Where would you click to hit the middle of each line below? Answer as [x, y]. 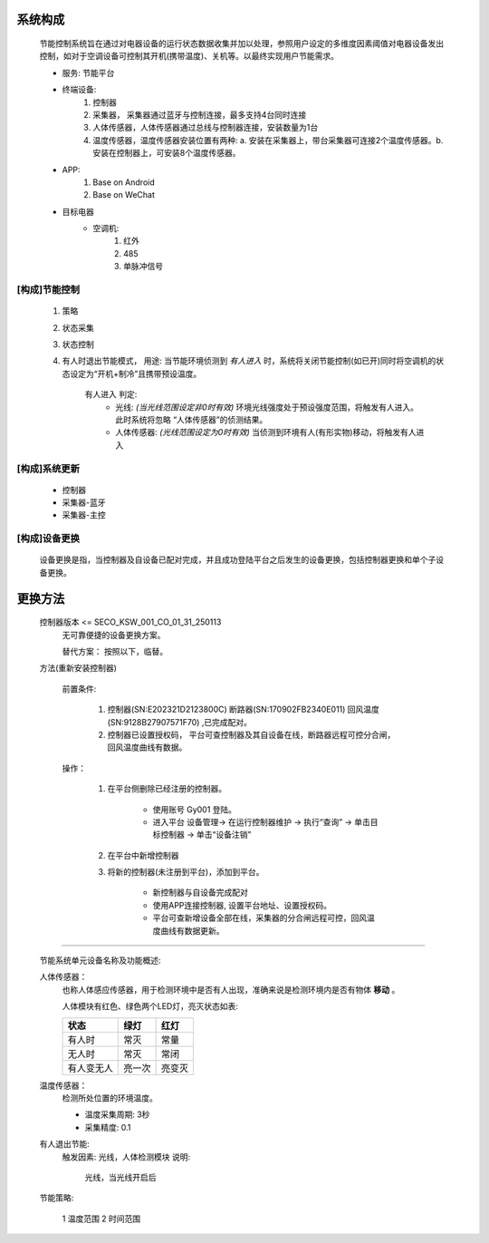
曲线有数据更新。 [192, 930]
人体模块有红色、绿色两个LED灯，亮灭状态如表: [150, 1006]
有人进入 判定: [111, 394]
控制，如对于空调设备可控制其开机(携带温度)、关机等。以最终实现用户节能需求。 [189, 56]
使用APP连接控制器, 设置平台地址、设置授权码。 [242, 905]
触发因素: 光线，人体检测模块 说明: [126, 1157]
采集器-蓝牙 [84, 502]
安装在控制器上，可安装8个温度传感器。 [167, 153]
